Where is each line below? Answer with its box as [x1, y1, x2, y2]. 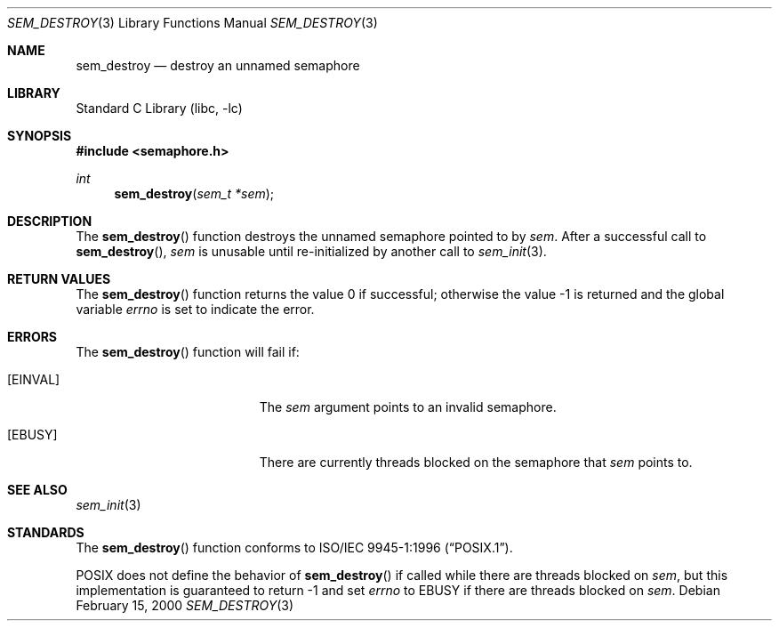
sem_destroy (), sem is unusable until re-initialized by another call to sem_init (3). [76, 244, 547, 259]
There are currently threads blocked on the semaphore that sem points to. [259, 455, 693, 470]
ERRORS [7, 329, 58, 344]
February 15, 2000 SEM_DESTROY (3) [76, 598, 294, 613]
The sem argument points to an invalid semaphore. [259, 399, 557, 415]
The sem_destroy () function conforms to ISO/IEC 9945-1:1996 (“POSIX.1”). [76, 540, 513, 555]
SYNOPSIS [7, 128, 72, 143]
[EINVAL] [7, 372, 60, 387]
